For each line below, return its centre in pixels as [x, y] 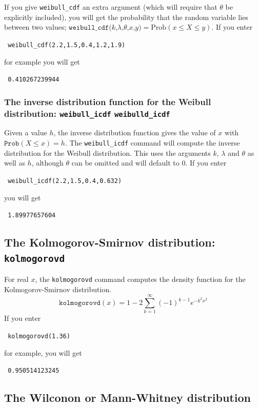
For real [16, 279]
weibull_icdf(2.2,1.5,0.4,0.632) [65, 181]
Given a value [26, 132]
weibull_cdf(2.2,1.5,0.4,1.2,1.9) [67, 45]
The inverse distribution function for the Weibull [108, 101]
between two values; [35, 27]
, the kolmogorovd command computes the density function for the [140, 279]
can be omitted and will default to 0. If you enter [149, 163]
